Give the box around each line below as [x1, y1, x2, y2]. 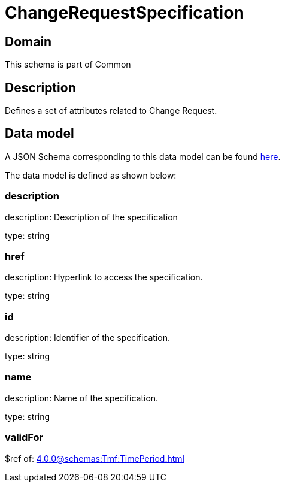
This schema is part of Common [5, 59, 131, 70]
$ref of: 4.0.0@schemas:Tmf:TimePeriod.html [5, 453, 184, 464]
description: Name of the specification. [5, 392, 159, 403]
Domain [5, 34, 52, 49]
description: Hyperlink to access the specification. [5, 272, 203, 283]
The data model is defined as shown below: [5, 170, 177, 180]
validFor [5, 431, 44, 444]
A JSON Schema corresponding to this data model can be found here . [5, 151, 281, 162]
